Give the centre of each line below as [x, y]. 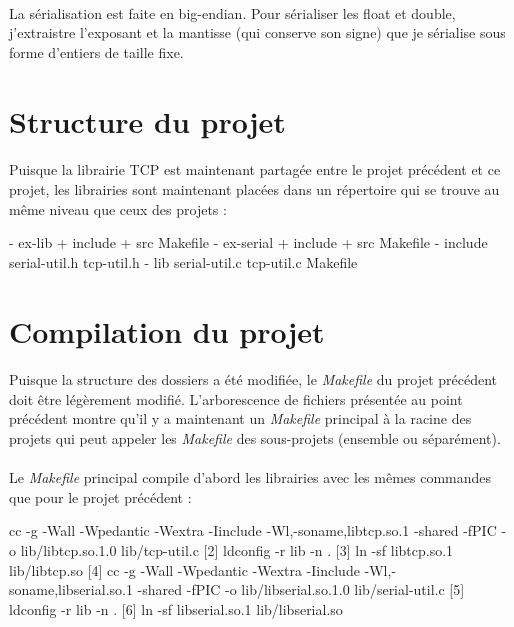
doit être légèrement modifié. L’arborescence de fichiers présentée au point [236, 398]
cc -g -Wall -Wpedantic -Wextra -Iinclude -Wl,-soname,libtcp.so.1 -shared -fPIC [253, 530]
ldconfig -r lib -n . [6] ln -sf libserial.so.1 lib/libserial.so [176, 608]
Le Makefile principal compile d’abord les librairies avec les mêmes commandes [250, 477]
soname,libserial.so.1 [71, 589]
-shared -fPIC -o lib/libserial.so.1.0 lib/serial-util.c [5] [301, 589]
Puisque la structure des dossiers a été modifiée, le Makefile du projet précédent [253, 379]
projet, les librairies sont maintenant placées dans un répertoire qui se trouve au [254, 188]
